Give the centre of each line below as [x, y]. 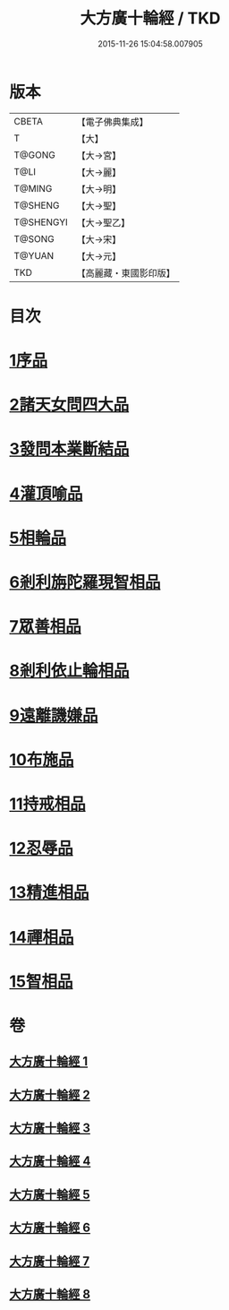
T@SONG [34, 238]
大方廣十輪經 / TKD [150, 18]
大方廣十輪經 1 [49, 1061]
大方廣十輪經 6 [50, 1228]
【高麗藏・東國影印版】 [126, 272]
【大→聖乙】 [103, 222]
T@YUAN [34, 255]
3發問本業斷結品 [69, 449]
